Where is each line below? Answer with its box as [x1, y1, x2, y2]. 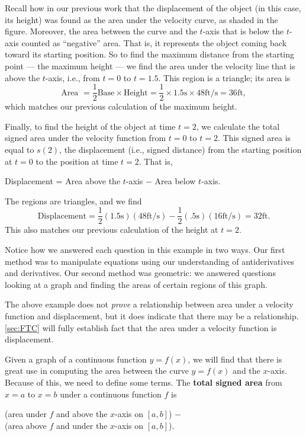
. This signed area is [217, 132, 291, 144]
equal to [5, 143, 34, 155]
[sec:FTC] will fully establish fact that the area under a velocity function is [5, 321, 277, 334]
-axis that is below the [202, 25, 284, 37]
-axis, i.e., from [45, 71, 100, 84]
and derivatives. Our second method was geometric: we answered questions [5, 267, 276, 279]
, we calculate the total [196, 120, 280, 132]
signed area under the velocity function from [5, 132, 166, 144]
